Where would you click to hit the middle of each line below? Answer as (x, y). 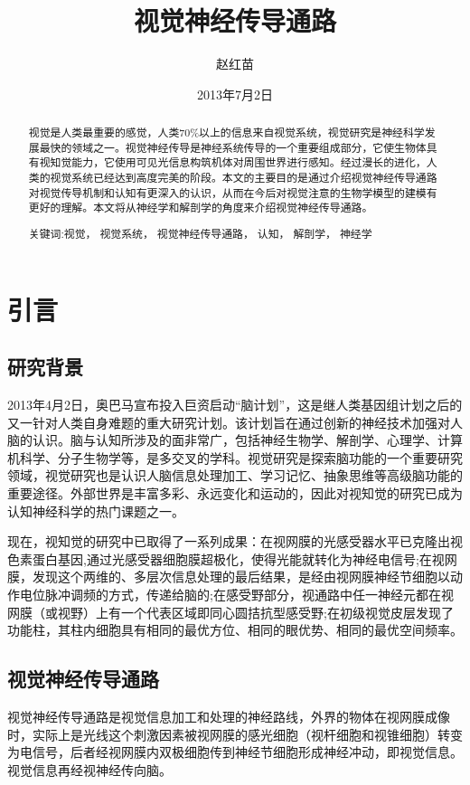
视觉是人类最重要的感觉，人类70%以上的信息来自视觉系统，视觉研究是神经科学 (226, 132)
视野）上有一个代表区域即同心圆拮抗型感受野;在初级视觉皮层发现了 (255, 612)
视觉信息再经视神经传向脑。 (89, 769)
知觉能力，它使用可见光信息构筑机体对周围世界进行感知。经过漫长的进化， (238, 162)
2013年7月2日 (235, 94)
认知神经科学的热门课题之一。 (96, 511)
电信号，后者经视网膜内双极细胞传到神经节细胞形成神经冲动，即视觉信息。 (241, 752)
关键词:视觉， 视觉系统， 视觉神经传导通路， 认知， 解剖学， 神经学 (200, 233)
